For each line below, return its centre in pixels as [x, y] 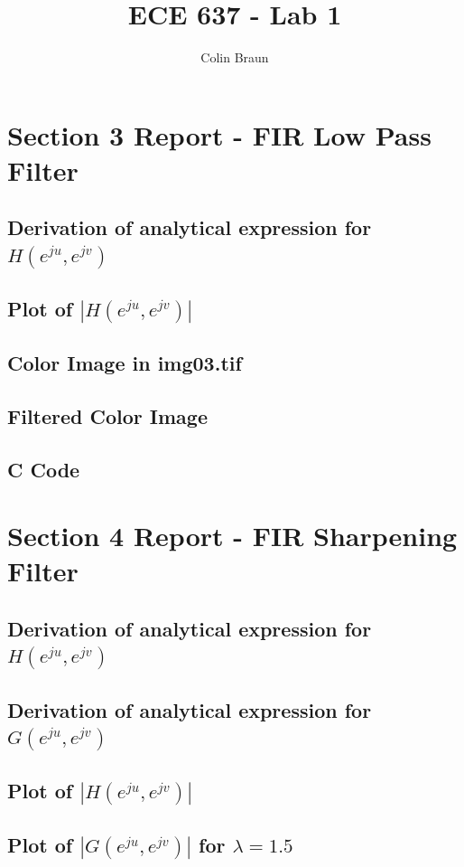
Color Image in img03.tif [125, 363]
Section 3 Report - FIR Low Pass [219, 134]
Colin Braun [235, 57]
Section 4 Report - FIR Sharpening [232, 536]
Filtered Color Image [107, 415]
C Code [44, 469]
